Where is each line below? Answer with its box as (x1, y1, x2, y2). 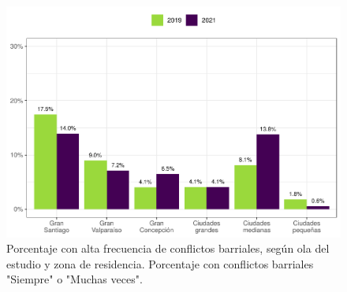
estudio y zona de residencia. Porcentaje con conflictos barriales (6, 255, 314, 272)
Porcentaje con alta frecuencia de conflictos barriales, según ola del (6, 240, 330, 257)
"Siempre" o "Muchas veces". (6, 271, 143, 287)
